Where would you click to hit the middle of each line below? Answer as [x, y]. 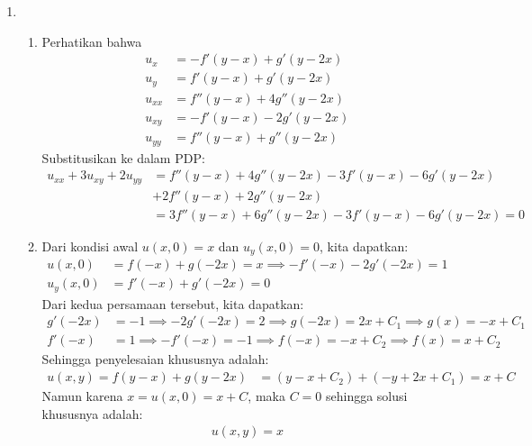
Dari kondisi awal [90, 246]
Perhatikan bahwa [92, 41]
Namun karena [82, 396]
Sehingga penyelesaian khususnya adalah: [155, 359]
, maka [266, 396]
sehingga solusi [366, 396]
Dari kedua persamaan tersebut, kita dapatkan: [173, 303]
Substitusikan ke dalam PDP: [123, 157]
